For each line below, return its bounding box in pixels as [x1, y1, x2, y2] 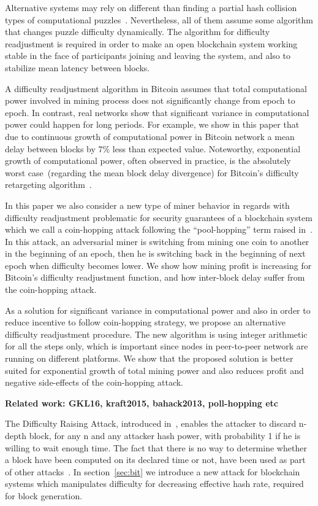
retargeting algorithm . [5, 178, 92, 191]
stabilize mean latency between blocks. [5, 61, 150, 74]
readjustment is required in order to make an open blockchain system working [5, 37, 298, 50]
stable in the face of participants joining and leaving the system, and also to [5, 49, 290, 62]
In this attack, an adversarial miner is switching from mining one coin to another [5, 235, 309, 247]
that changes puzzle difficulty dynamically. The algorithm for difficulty [5, 25, 270, 38]
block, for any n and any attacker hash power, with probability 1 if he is [29, 429, 301, 442]
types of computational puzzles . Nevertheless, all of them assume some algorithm [5, 13, 314, 26]
